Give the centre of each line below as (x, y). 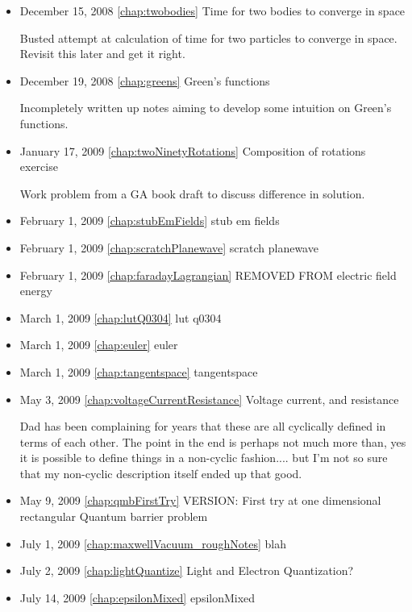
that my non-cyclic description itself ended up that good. (161, 473)
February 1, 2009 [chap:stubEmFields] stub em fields (150, 221)
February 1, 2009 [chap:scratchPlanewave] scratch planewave (169, 247)
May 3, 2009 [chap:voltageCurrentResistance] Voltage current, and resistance (209, 399)
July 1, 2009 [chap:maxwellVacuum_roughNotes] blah (153, 543)
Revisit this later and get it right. (102, 54)
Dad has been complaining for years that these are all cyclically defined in (203, 426)
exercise (39, 167)
